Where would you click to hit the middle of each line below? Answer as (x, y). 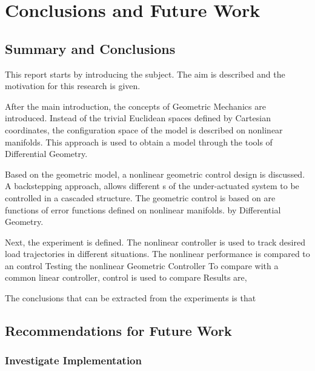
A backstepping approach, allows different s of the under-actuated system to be (152, 186)
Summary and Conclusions (90, 48)
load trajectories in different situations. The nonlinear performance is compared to (157, 254)
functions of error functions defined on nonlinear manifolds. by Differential (143, 209)
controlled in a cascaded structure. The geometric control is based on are (140, 197)
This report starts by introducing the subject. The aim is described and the (145, 74)
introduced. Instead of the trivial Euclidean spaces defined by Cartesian (138, 118)
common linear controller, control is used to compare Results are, (126, 277)
